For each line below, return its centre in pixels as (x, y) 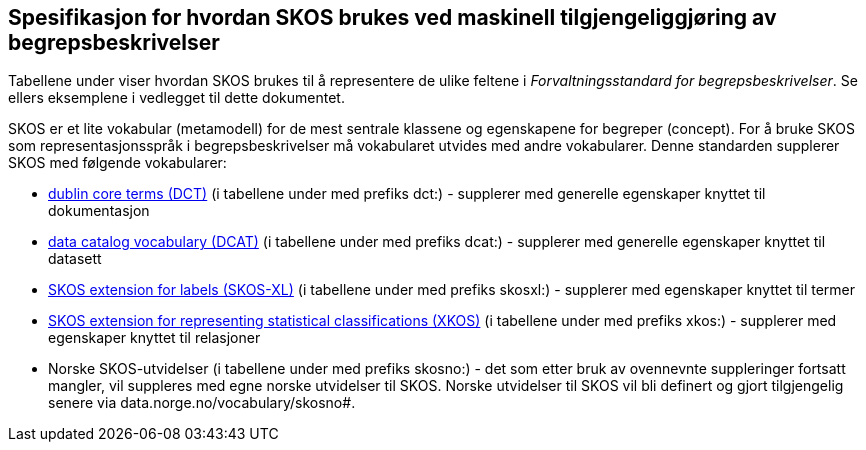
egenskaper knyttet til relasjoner (154, 338)
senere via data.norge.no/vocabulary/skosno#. (202, 403)
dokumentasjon (99, 211)
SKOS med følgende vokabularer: (117, 163)
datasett (75, 259)
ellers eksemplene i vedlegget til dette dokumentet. (176, 98)
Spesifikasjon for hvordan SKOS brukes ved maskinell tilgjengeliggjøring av (392, 17)
